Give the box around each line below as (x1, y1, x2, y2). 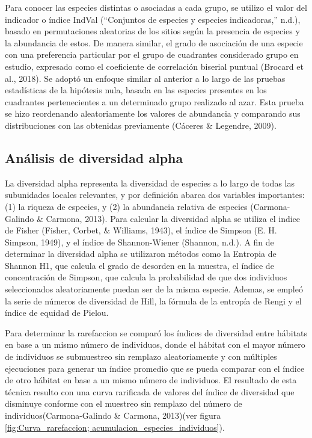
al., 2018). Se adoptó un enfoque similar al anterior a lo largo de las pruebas (5, 72, 286, 84)
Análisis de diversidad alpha (5, 148, 183, 167)
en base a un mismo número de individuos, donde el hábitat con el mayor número (5, 338, 305, 351)
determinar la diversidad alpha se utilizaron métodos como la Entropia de (5, 247, 277, 260)
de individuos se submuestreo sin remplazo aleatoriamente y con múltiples (5, 350, 277, 363)
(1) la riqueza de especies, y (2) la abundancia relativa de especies (5, 200, 248, 212)
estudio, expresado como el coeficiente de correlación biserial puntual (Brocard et (5, 60, 304, 72)
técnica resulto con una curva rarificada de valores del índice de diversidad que (5, 385, 295, 398)
